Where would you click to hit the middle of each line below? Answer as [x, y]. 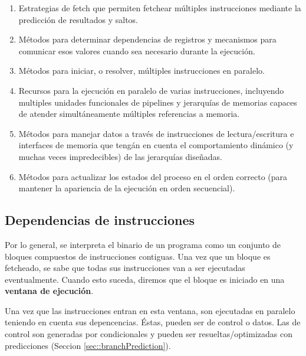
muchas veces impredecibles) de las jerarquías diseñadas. [120, 156]
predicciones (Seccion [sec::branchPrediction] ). [88, 345]
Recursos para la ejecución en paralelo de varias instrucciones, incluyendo [151, 90]
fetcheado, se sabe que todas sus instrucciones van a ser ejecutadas [125, 268]
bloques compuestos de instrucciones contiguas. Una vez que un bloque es [138, 256]
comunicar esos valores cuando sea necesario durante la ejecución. [137, 50]
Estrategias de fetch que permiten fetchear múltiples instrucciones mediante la [160, 8]
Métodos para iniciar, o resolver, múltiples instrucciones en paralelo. [142, 71]
